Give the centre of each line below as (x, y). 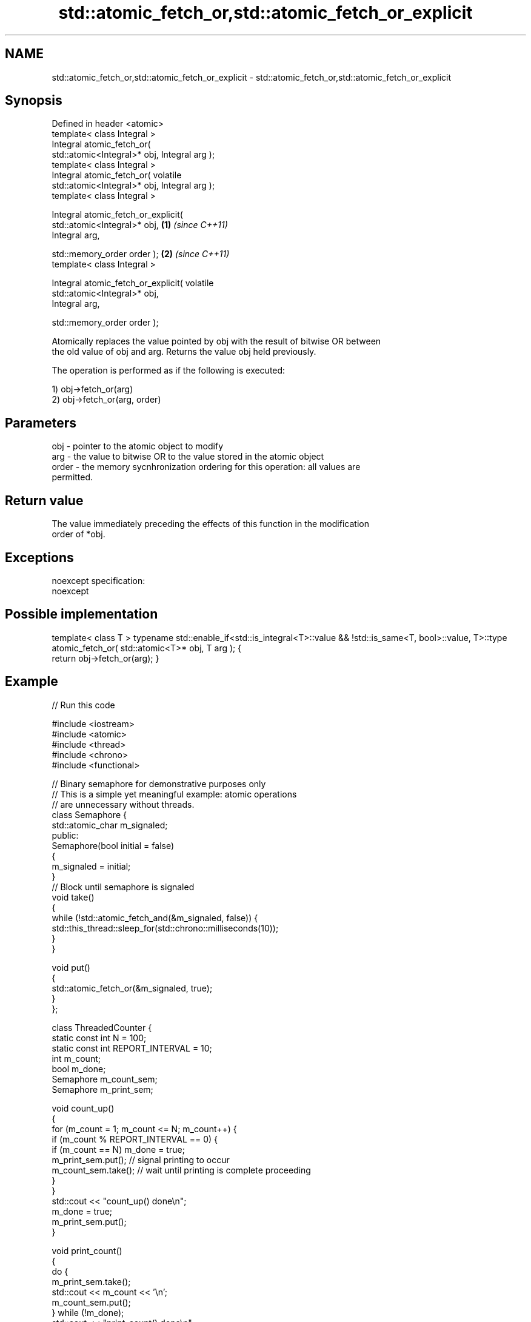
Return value (44, 500)
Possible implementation (82, 614)
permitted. (72, 477)
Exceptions (39, 557)
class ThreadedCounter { (102, 1027)
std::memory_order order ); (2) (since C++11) (141, 254)
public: (65, 835)
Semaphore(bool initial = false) (113, 845)
